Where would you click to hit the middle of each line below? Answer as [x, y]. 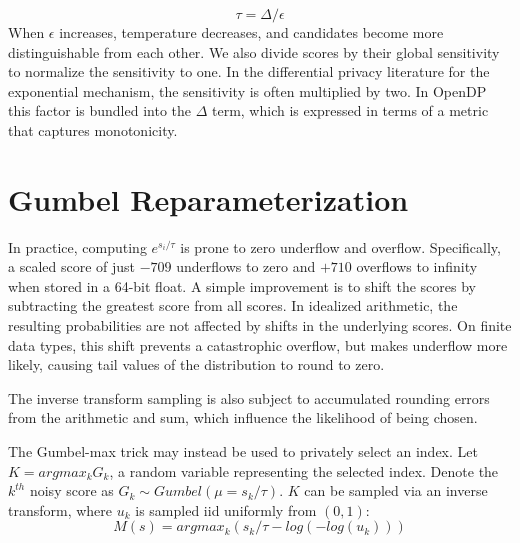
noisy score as [71, 490]
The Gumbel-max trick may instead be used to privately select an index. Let [243, 451]
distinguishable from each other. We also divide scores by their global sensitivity [254, 51]
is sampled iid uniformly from [226, 509]
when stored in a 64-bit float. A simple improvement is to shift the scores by [242, 285]
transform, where [60, 509]
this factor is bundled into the [99, 110]
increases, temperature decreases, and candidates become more [251, 32]
